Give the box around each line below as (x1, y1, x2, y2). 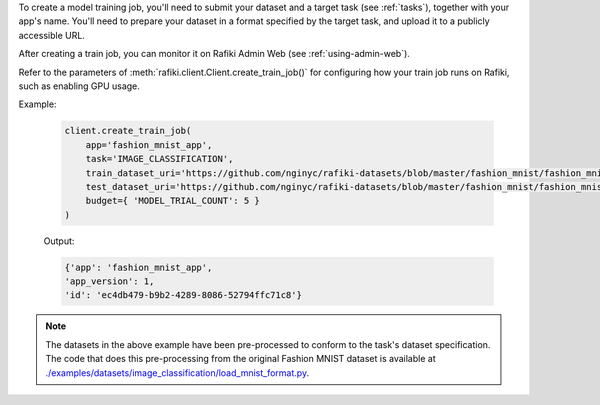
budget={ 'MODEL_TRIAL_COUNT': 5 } (85, 195, 260, 207)
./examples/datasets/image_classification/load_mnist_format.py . (45, 366, 310, 379)
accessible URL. (18, 29, 85, 41)
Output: (43, 235, 75, 247)
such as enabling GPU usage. (18, 80, 140, 92)
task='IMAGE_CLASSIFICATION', (85, 153, 234, 165)
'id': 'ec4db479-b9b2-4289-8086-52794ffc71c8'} (64, 290, 302, 301)
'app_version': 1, (64, 276, 155, 287)
